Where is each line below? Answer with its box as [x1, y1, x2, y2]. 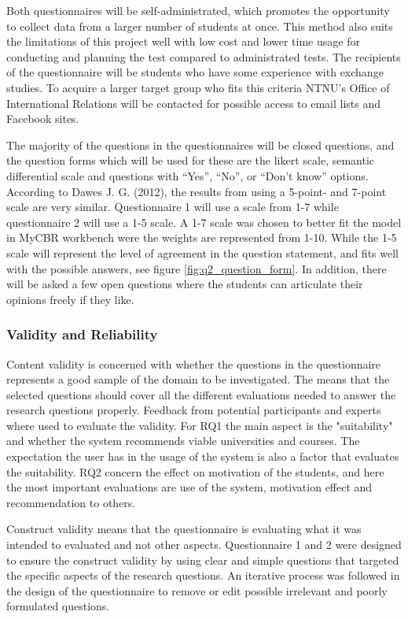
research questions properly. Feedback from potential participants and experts [6, 402, 381, 418]
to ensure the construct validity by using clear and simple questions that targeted [6, 551, 399, 568]
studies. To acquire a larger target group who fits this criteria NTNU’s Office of [6, 79, 390, 95]
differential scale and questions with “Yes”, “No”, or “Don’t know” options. [6, 167, 369, 183]
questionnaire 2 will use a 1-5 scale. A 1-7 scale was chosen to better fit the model [6, 213, 402, 230]
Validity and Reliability [6, 324, 158, 344]
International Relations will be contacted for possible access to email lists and [6, 95, 380, 111]
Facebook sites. [6, 110, 79, 127]
